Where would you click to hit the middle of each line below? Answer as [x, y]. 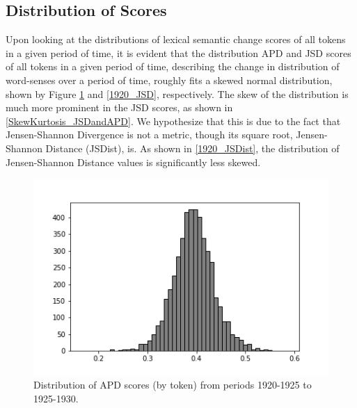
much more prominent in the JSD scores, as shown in [119, 107]
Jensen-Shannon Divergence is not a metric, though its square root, [149, 134]
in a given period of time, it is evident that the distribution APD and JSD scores [178, 52]
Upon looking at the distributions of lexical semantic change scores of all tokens [176, 39]
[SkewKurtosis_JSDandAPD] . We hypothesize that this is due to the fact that [173, 121]
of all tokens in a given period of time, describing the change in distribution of [173, 66]
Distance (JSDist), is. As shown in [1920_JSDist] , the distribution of [192, 148]
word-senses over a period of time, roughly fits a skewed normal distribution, [169, 80]
